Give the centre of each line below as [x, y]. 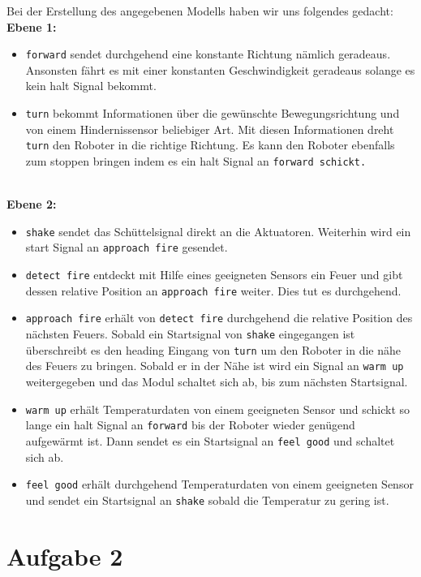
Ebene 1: [32, 26]
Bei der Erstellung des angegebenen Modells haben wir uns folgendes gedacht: [200, 11]
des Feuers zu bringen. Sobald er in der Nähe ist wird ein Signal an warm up [215, 366]
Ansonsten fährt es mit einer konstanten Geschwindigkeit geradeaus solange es [220, 69]
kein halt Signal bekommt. [91, 86]
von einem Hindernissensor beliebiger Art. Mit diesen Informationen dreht [210, 129]
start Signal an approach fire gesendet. [127, 247]
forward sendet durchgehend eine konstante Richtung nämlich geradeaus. [208, 54]
